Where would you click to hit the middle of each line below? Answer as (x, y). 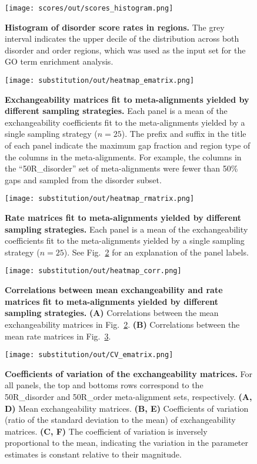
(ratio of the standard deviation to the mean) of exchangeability (120, 420)
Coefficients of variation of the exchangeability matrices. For (129, 373)
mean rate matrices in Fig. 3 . (58, 336)
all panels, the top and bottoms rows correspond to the (104, 385)
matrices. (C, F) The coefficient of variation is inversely (106, 431)
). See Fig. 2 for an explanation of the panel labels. (156, 252)
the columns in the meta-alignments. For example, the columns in (123, 157)
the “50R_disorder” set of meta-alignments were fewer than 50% (121, 168)
